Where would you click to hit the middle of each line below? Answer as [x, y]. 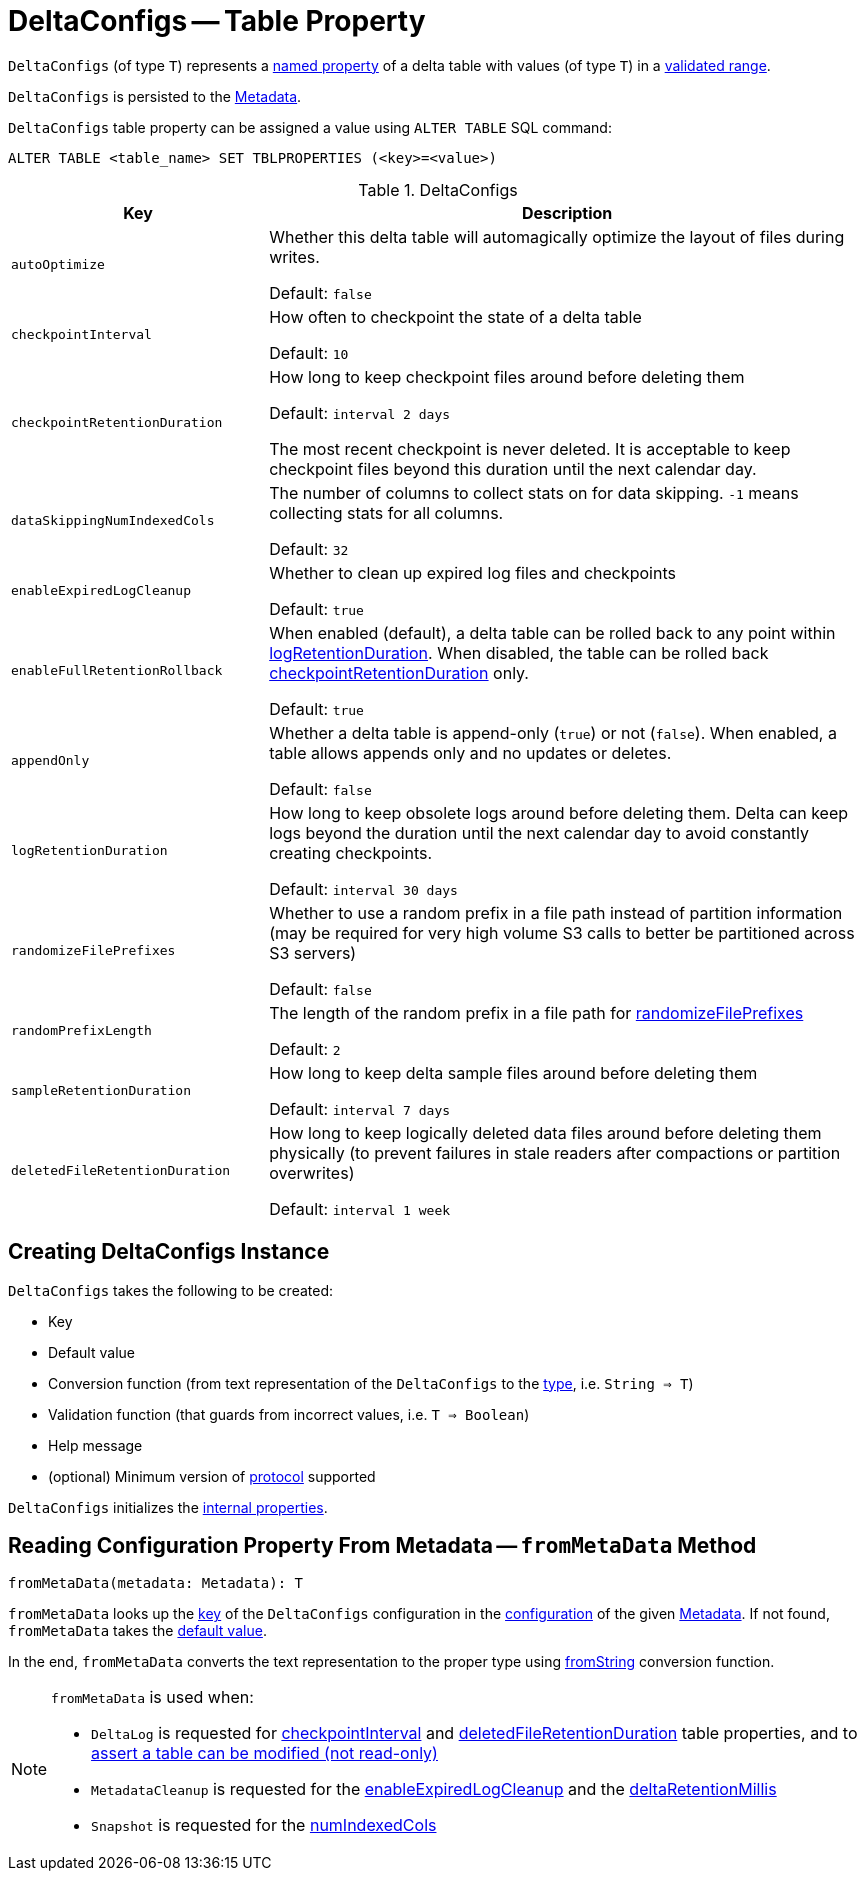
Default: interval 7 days [360, 1108]
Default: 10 [309, 352]
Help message [95, 1445]
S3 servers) [313, 952]
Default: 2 [305, 1048]
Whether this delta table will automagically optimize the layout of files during [557, 236]
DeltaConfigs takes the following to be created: [171, 1290]
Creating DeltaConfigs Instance [169, 1252]
